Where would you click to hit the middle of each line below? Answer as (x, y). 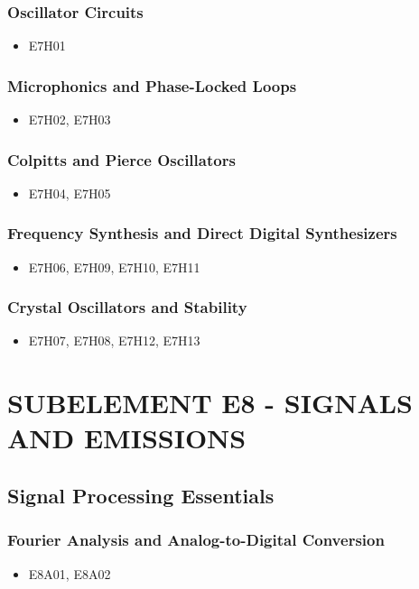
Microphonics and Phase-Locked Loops (152, 85)
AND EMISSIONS (127, 438)
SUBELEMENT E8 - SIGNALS (210, 403)
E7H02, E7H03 (70, 120)
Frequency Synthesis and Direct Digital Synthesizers (202, 233)
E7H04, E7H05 (70, 193)
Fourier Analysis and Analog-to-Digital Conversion (196, 540)
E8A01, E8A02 (70, 573)
